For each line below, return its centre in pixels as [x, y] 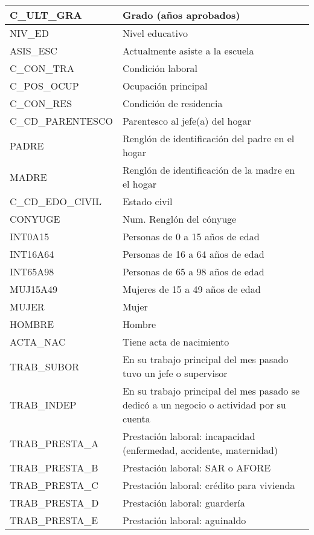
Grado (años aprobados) [181, 15]
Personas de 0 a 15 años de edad [191, 236]
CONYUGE [35, 219]
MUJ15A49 [34, 289]
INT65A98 [32, 271]
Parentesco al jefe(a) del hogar [187, 121]
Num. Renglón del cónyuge [179, 219]
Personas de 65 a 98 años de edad [193, 271]
